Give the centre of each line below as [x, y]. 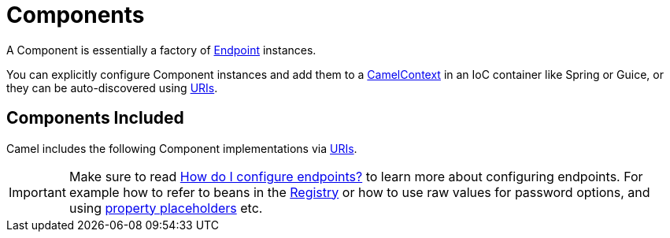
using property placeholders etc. [166, 208]
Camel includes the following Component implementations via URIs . [182, 148]
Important [37, 192]
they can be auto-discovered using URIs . [112, 87]
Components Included [95, 118]
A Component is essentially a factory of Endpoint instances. [161, 50]
